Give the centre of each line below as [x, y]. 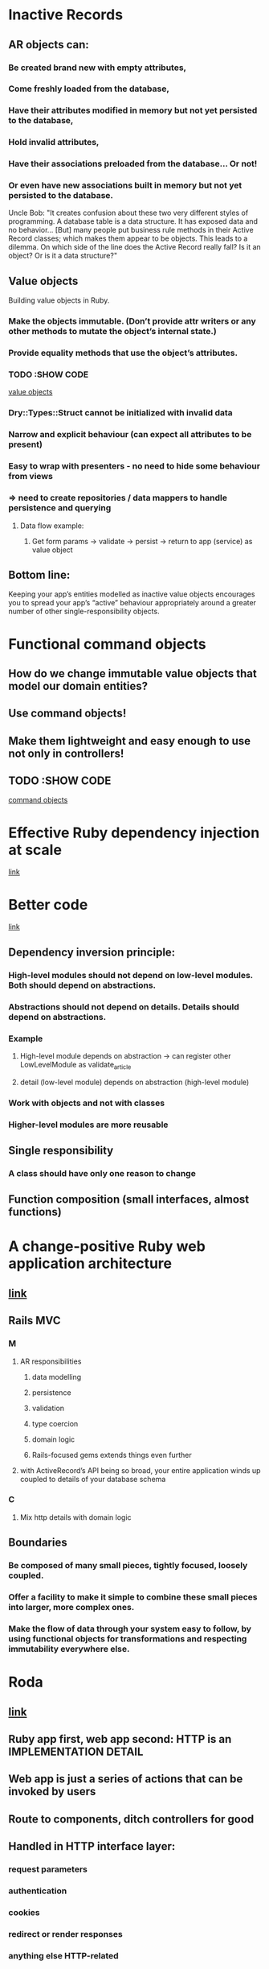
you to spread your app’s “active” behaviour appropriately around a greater [132, 603]
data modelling [57, 1377]
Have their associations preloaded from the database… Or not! [133, 164]
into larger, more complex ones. [71, 1608]
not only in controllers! [66, 753]
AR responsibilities [51, 1361]
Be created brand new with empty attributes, [98, 68]
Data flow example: [52, 526]
